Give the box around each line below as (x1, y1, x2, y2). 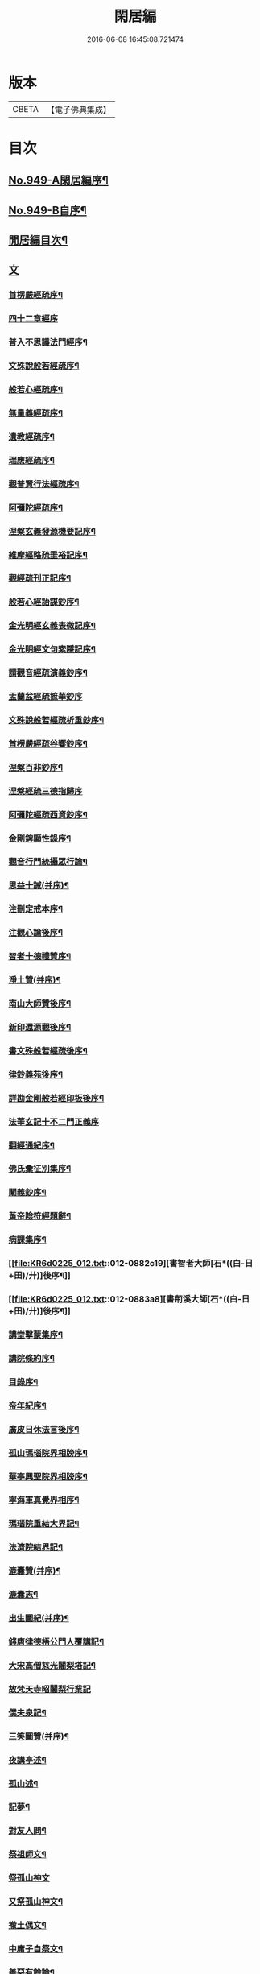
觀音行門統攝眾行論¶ (8, 856, 89, 867)
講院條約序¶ (8, 1352, 55, 1364)
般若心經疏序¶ (8, 384, 63, 395)
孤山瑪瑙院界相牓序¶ (8, 1447, 89, 1459)
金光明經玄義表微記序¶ (8, 620, 97, 631)
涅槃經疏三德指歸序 (8, 785, 83, 797)
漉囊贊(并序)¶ (8, 1566, 61, 1577)
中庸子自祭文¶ (8, 1943, 63, 1954)
